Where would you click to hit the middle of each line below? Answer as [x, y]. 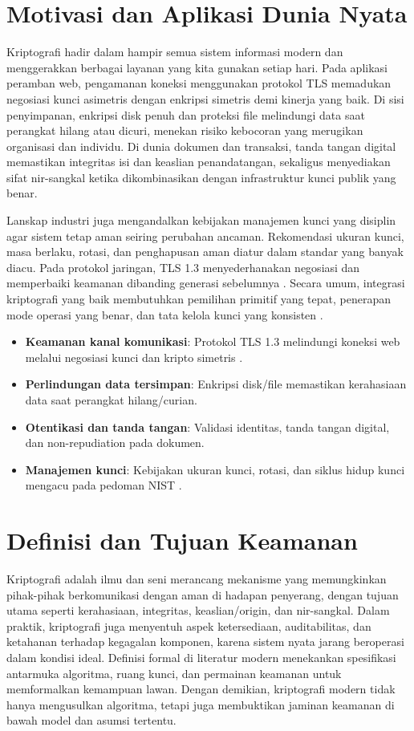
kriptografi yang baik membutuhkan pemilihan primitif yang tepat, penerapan [199, 299]
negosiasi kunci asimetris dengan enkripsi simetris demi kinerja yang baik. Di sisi [205, 98]
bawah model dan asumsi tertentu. [91, 720]
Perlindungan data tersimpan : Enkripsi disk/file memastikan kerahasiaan [216, 384]
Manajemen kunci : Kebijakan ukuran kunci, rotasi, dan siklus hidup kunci [215, 469]
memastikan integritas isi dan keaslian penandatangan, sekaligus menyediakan [199, 162]
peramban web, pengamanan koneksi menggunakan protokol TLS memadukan [199, 83]
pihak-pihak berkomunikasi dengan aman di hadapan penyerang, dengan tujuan [203, 594]
